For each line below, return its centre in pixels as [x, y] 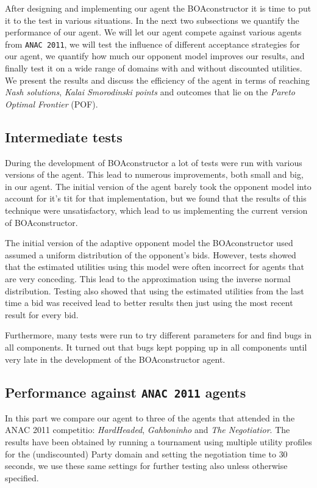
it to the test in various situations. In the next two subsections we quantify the [152, 20]
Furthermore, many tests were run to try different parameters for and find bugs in [158, 335]
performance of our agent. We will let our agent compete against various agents [153, 32]
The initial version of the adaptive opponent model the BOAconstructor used [149, 243]
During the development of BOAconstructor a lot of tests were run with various [154, 162]
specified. [22, 477]
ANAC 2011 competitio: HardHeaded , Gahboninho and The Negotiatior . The [148, 430]
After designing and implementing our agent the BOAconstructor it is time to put [158, 8]
